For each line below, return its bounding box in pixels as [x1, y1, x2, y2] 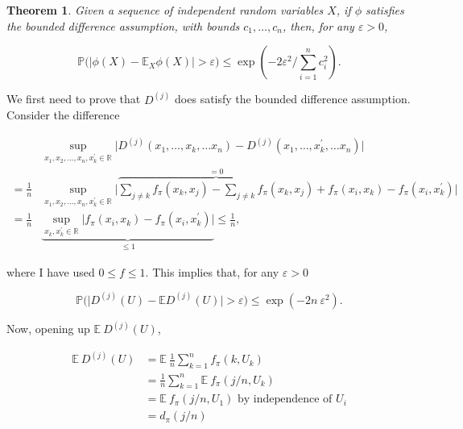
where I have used [6, 263, 95, 280]
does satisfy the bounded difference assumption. [175, 90, 411, 107]
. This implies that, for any [145, 263, 279, 280]
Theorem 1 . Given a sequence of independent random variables [6, 2, 324, 18]
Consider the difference [6, 106, 120, 123]
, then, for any [282, 17, 354, 34]
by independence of [237, 394, 333, 406]
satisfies [366, 2, 404, 18]
